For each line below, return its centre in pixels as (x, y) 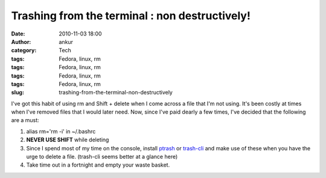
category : (24, 51)
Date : (18, 34)
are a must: (25, 120)
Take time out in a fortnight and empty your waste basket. (98, 165)
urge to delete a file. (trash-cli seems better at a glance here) (102, 157)
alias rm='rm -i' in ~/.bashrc (61, 131)
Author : (21, 41)
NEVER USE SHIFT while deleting (68, 140)
